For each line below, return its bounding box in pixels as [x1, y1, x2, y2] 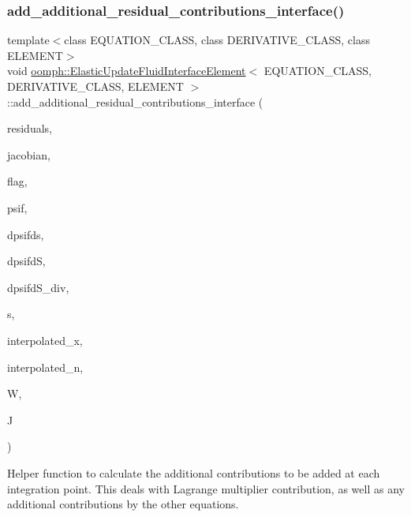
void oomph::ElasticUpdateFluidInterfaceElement [7, 62, 246, 79]
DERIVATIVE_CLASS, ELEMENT [7, 78, 184, 94]
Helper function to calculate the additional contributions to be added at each [7, 464, 380, 481]
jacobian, [7, 146, 50, 163]
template [7, 32, 50, 48]
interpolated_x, [7, 332, 83, 348]
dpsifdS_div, [7, 279, 69, 295]
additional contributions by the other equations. [7, 496, 239, 512]
